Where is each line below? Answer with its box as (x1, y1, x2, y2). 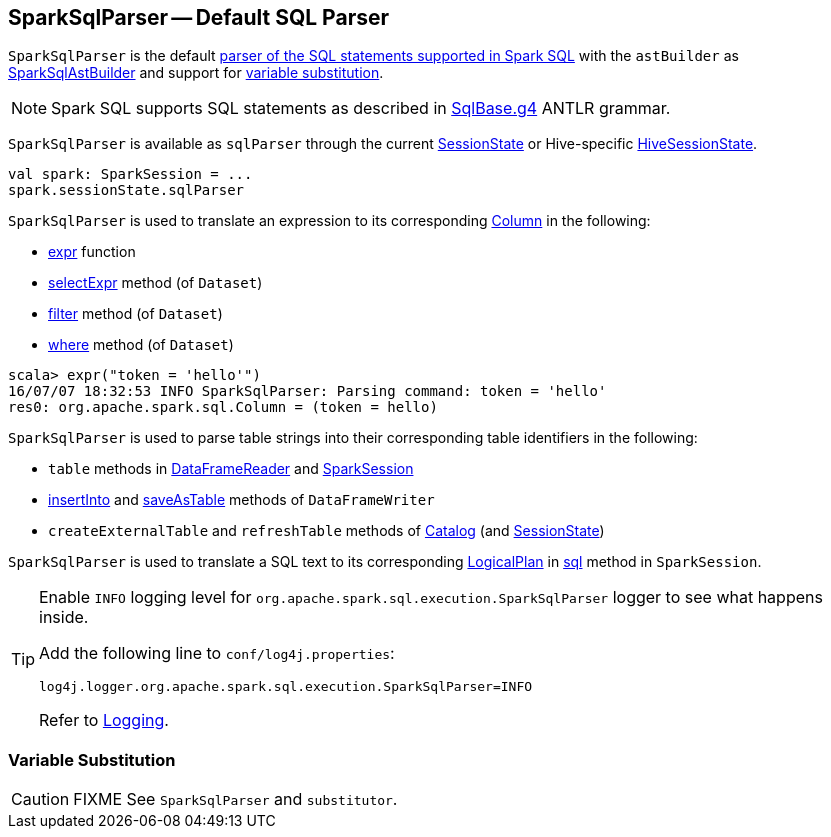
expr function (48, 243, 136, 261)
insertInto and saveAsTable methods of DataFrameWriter (48, 491, 435, 509)
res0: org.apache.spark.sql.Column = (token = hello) (8, 399, 438, 416)
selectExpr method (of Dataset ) (48, 274, 263, 292)
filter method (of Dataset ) (48, 305, 223, 323)
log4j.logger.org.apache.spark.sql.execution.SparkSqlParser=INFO (39, 679, 533, 695)
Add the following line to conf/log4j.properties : (39, 643, 395, 664)
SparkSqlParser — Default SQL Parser (8, 5, 390, 30)
